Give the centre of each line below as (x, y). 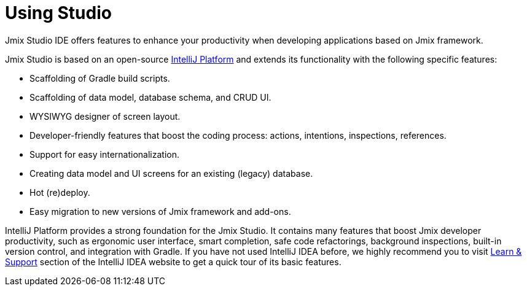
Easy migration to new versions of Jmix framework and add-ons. (160, 211)
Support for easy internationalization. (104, 154)
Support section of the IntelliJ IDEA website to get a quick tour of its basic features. (173, 262)
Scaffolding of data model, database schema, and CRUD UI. (150, 97)
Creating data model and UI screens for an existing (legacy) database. (171, 173)
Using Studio (58, 13)
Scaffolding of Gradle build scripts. (100, 78)
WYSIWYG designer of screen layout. (105, 116)
